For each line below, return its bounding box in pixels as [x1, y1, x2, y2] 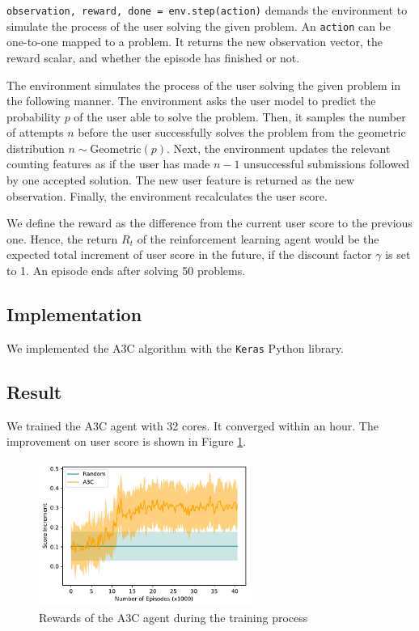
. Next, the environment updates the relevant [167, 139, 391, 156]
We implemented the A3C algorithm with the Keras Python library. [6, 339, 344, 356]
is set [385, 246, 411, 263]
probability [6, 108, 61, 125]
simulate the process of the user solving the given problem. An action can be [6, 17, 391, 34]
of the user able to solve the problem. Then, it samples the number [74, 108, 406, 125]
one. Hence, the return [6, 230, 118, 247]
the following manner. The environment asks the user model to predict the [6, 92, 376, 109]
